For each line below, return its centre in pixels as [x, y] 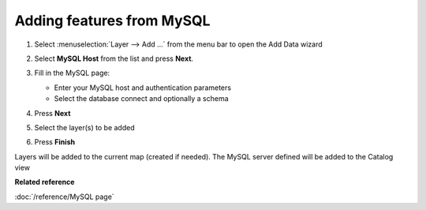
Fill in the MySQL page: [72, 73]
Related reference [45, 182]
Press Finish [54, 142]
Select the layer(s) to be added [84, 127]
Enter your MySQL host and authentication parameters [143, 88]
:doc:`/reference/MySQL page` [64, 197]
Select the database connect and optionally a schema [141, 99]
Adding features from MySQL [112, 21]
